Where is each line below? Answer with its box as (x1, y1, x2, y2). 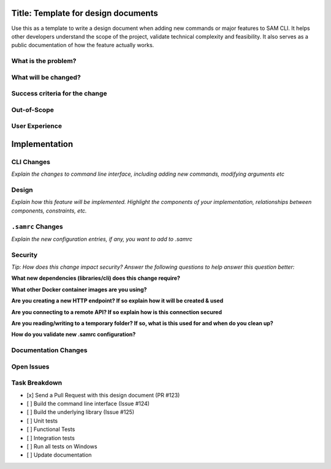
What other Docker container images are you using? (11, 285, 147, 293)
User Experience (11, 122, 63, 130)
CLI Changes (11, 157, 51, 166)
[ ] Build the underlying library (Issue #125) (26, 408, 135, 416)
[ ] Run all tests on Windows (26, 443, 97, 450)
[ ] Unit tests (26, 417, 58, 424)
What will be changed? (11, 73, 81, 81)
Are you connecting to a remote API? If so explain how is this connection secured (11, 308, 222, 315)
